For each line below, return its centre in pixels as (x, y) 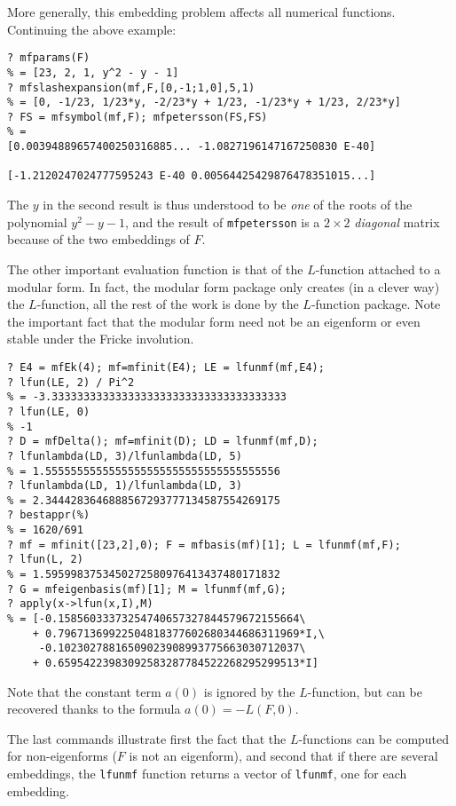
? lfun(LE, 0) (49, 411)
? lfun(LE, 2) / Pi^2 (71, 382)
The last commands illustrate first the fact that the (147, 738)
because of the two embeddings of (98, 239)
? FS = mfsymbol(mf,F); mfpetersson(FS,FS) (138, 117)
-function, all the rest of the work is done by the (168, 304)
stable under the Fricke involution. (101, 339)
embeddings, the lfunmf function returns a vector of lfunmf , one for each (207, 774)
